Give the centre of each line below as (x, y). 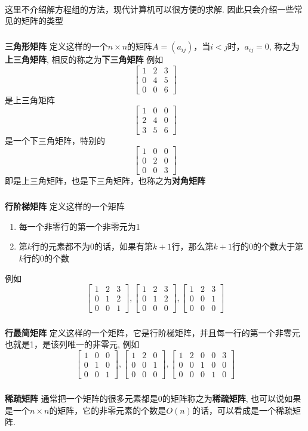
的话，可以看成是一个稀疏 (242, 410)
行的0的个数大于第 (267, 246)
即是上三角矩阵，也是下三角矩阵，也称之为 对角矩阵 (105, 181)
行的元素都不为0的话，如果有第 (93, 246)
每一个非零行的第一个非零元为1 (79, 226)
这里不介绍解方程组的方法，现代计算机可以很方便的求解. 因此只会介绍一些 (150, 9)
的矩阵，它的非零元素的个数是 (108, 410)
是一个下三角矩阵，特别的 (55, 140)
